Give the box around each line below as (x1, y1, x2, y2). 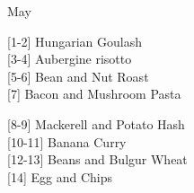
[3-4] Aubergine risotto (7, 49, 132, 68)
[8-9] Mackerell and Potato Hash (7, 114, 185, 133)
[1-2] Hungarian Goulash (7, 31, 142, 50)
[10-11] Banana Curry (7, 132, 127, 151)
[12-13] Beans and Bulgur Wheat (7, 150, 188, 169)
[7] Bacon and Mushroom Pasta (7, 84, 181, 103)
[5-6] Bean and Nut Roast (7, 66, 149, 85)
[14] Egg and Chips (7, 167, 112, 186)
